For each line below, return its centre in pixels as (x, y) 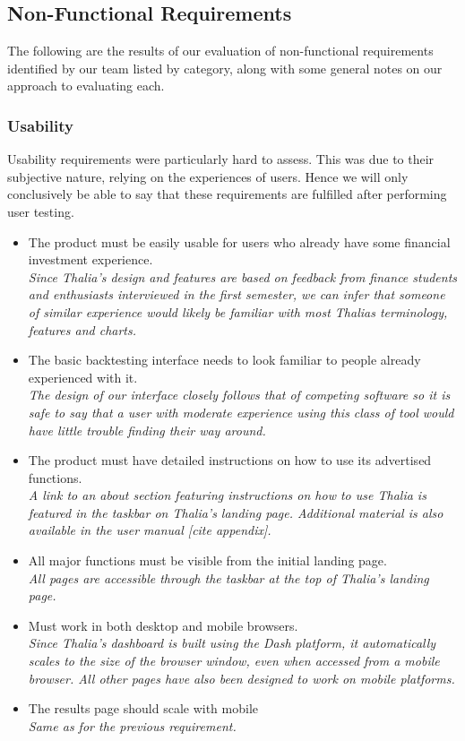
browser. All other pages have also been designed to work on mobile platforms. (241, 678)
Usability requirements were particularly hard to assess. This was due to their (221, 159)
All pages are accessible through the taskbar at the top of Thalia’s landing (228, 577)
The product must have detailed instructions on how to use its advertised (230, 460)
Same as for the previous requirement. (132, 725)
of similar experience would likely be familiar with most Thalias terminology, (238, 311)
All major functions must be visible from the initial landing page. (207, 560)
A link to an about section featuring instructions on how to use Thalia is (227, 495)
